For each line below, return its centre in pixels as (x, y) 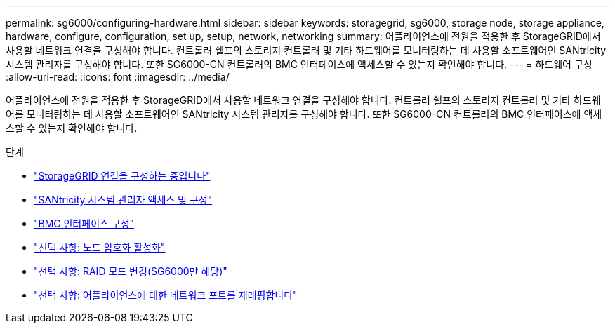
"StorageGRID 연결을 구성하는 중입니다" (122, 176)
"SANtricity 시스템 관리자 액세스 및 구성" (123, 200)
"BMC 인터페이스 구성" (84, 223)
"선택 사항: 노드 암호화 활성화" (100, 247)
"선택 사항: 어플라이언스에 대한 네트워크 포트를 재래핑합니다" (166, 295)
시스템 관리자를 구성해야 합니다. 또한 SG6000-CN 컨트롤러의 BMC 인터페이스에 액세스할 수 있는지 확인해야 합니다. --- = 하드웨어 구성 (299, 64)
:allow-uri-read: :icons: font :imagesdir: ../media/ (118, 77)
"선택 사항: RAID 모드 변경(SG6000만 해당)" (131, 271)
